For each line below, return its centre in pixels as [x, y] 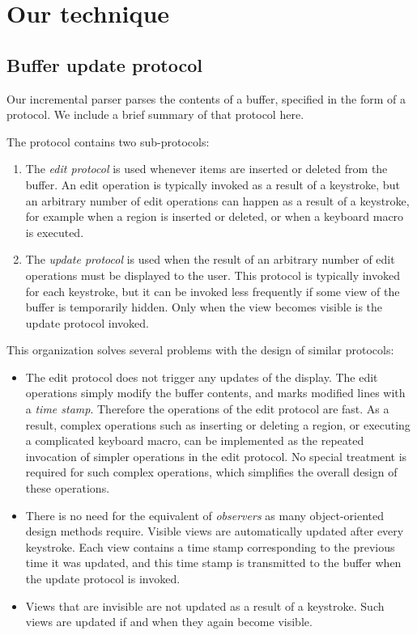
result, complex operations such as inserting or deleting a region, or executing [218, 424]
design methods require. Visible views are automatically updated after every [215, 531]
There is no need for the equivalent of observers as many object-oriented [205, 515]
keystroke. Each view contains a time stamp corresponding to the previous [210, 546]
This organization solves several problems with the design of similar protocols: [200, 350]
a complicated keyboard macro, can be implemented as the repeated [195, 440]
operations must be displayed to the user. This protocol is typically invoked [213, 275]
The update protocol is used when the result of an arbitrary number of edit [210, 259]
